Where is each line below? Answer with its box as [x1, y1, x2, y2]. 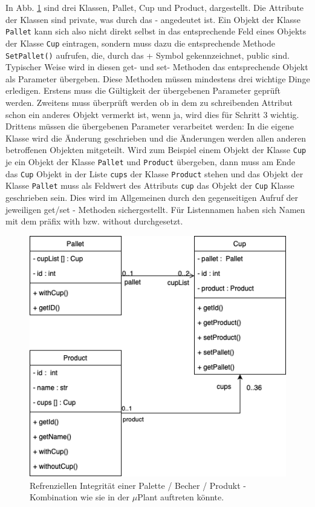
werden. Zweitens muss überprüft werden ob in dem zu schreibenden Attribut [5, 96, 293, 108]
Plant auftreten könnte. [137, 491, 224, 503]
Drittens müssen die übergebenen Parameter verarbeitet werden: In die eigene [5, 120, 294, 132]
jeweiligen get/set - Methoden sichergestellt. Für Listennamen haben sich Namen [5, 203, 305, 215]
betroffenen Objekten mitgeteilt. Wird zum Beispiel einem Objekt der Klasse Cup [5, 143, 307, 156]
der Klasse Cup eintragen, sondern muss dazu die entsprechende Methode [5, 36, 275, 49]
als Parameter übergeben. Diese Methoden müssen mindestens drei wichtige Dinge [5, 72, 310, 85]
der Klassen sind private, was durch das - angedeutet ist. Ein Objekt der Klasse [5, 13, 300, 25]
